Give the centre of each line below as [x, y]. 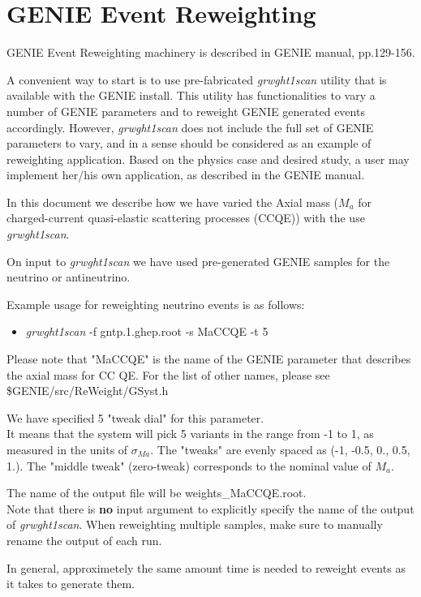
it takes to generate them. [71, 584]
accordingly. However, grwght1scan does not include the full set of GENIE [190, 127]
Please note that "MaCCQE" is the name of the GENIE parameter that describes [209, 359]
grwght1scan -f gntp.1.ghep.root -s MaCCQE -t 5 [147, 331]
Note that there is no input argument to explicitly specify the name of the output [210, 508]
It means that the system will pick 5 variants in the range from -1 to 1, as [190, 434]
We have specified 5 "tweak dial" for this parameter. [135, 417]
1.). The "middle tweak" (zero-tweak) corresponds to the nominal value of [189, 465]
